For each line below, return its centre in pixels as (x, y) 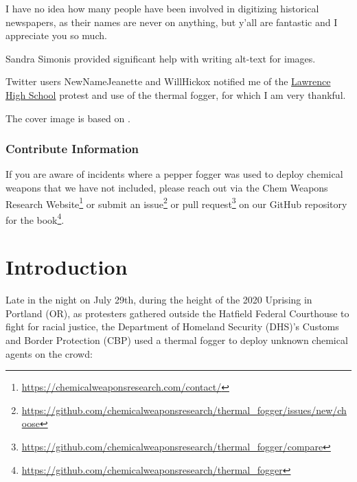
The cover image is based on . (68, 118)
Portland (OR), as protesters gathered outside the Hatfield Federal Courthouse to (177, 313)
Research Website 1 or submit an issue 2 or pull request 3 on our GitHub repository (176, 203)
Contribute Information (72, 149)
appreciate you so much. (56, 35)
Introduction (67, 267)
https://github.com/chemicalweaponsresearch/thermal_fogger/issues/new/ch (184, 410)
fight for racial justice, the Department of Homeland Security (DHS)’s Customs (172, 326)
